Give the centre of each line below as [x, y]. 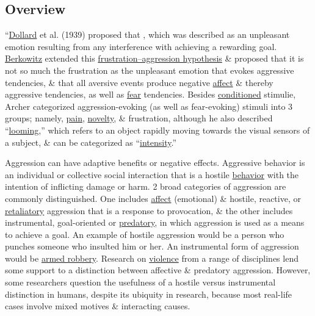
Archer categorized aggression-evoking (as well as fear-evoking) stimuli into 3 [149, 106]
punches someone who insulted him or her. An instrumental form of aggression [152, 246]
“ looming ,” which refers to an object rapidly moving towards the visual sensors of [157, 130]
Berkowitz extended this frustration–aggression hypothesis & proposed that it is [154, 58]
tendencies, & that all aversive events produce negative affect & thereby [139, 82]
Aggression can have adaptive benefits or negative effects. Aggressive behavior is [155, 163]
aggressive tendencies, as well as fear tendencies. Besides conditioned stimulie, [150, 94]
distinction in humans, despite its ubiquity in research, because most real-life [149, 294]
